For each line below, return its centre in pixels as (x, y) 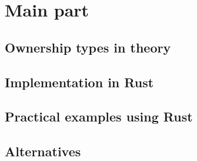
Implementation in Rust (79, 82)
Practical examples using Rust (99, 116)
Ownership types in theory (88, 47)
